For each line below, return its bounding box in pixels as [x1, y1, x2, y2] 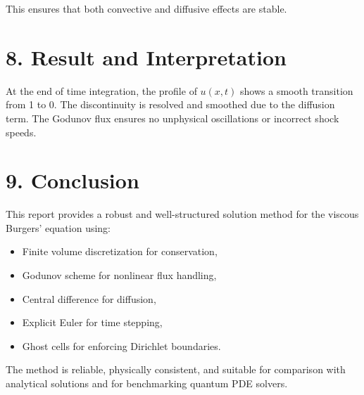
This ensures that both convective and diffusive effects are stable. [6, 1, 287, 15]
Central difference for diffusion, [22, 291, 156, 306]
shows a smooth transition [240, 83, 353, 98]
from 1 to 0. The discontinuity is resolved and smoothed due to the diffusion [6, 97, 335, 112]
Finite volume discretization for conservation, [22, 244, 218, 259]
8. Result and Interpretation [6, 42, 287, 71]
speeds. [6, 124, 37, 139]
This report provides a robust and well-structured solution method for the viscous [6, 207, 359, 221]
